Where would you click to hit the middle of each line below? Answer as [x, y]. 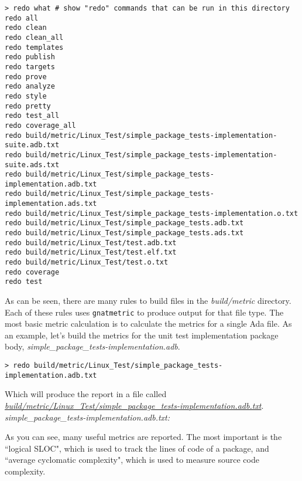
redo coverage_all [40, 125]
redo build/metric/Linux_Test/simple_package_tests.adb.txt [124, 223]
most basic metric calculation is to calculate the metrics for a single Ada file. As [148, 324]
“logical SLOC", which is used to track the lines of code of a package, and [137, 448]
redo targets [30, 67]
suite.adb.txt [32, 145]
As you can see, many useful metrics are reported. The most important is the [143, 437]
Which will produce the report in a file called [86, 394]
